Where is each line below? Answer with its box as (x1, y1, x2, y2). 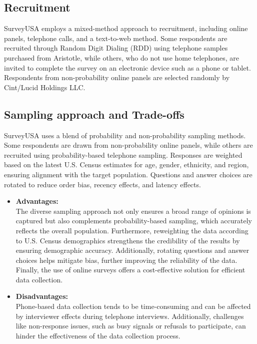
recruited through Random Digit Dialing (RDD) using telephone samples (4, 43, 228, 53)
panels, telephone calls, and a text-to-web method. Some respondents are (4, 33, 227, 43)
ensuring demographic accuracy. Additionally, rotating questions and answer (15, 245, 249, 255)
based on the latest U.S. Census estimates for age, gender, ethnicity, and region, (4, 159, 249, 170)
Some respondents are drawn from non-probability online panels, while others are (4, 140, 253, 150)
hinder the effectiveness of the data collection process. (15, 330, 180, 340)
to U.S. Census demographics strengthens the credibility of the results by (15, 235, 240, 245)
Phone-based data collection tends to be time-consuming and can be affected (15, 301, 251, 311)
